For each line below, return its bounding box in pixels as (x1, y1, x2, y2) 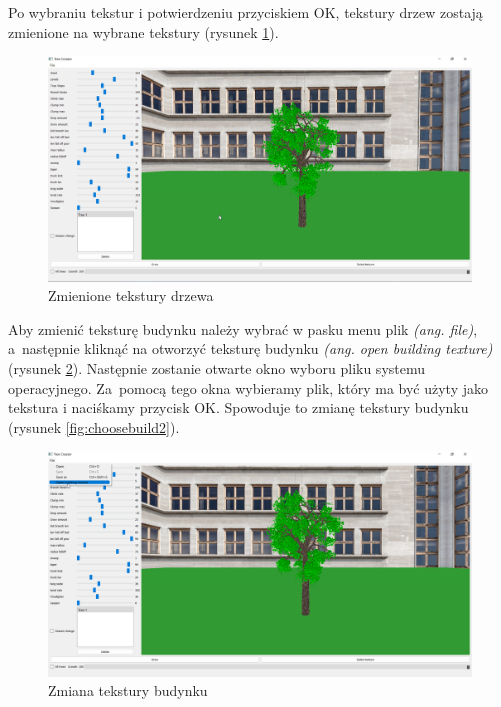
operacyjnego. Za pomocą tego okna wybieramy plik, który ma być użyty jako (8, 377, 489, 398)
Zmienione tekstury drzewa (48, 285, 214, 306)
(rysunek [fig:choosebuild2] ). (8, 416, 180, 437)
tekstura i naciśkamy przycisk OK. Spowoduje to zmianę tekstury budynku (8, 397, 469, 418)
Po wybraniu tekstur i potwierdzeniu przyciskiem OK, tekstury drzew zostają (8, 2, 483, 22)
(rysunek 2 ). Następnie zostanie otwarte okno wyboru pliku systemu (8, 358, 426, 379)
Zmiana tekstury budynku (48, 680, 208, 701)
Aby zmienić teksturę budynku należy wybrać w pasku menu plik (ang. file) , (8, 318, 478, 339)
